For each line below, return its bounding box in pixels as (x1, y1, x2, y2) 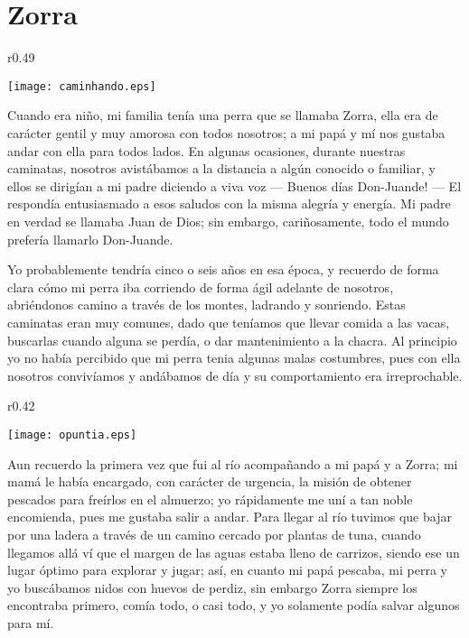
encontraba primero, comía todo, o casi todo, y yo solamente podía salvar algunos (7, 596, 460, 615)
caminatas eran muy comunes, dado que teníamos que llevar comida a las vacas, (7, 312, 450, 331)
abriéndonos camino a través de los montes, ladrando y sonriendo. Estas (7, 295, 406, 314)
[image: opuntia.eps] (7, 428, 137, 441)
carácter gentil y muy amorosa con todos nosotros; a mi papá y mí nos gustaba (7, 123, 446, 142)
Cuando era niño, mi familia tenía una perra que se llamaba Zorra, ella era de (7, 106, 438, 125)
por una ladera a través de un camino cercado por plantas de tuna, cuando (7, 524, 421, 543)
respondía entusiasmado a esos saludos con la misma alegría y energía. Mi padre (7, 194, 451, 213)
